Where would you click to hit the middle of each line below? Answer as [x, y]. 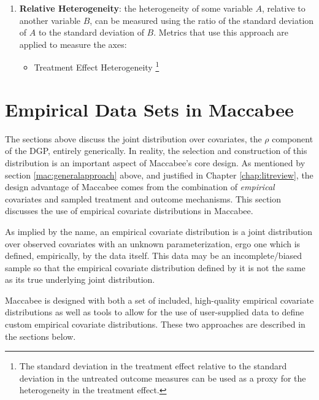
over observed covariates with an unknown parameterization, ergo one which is [153, 243]
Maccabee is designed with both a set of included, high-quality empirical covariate [159, 300]
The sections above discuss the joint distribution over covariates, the [133, 138]
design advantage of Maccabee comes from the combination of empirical [140, 187]
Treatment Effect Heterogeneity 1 [97, 66]
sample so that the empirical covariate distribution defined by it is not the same [155, 267]
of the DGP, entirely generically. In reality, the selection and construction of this [156, 151]
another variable [50, 20]
